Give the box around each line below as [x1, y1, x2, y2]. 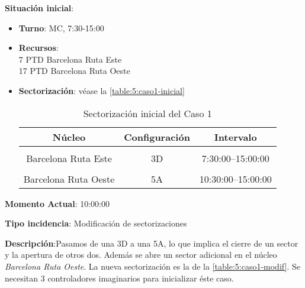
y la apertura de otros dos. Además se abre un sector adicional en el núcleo [5, 248, 277, 261]
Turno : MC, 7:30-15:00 [18, 21, 104, 34]
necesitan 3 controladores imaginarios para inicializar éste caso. [5, 271, 234, 284]
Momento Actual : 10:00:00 [5, 197, 110, 209]
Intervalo [214, 130, 257, 144]
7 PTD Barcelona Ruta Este [18, 53, 122, 65]
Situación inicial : [5, 2, 74, 14]
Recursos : [18, 41, 59, 54]
